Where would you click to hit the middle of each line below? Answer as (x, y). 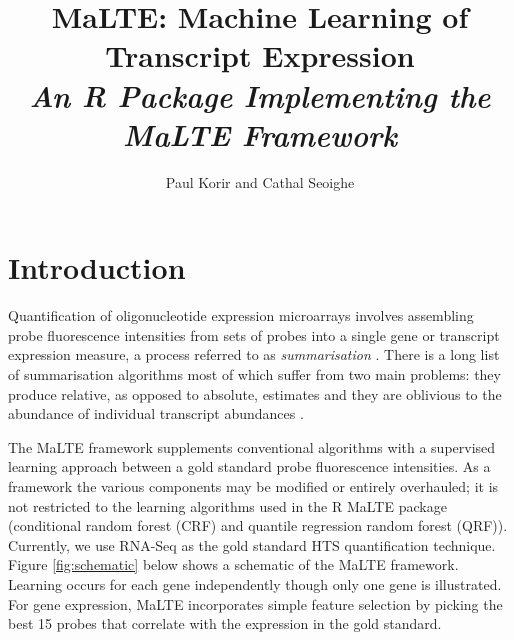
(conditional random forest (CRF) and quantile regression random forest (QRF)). (258, 525)
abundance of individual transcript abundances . (156, 413)
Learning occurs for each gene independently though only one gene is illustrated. (255, 583)
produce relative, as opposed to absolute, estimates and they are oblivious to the (255, 393)
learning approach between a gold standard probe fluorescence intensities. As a (249, 466)
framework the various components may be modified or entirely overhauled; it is (253, 485)
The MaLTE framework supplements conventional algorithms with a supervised (252, 446)
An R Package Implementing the (260, 95)
